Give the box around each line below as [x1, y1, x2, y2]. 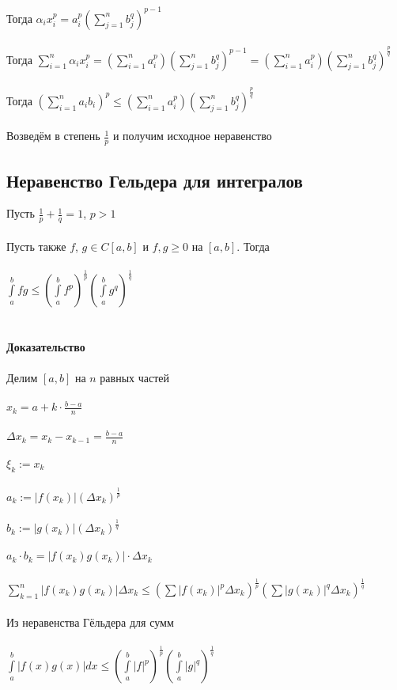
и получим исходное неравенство [112, 127, 272, 144]
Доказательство [6, 338, 85, 354]
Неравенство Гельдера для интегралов [6, 168, 303, 192]
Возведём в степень [6, 127, 100, 144]
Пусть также [6, 237, 66, 254]
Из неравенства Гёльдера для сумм [6, 613, 174, 630]
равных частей [100, 369, 170, 385]
